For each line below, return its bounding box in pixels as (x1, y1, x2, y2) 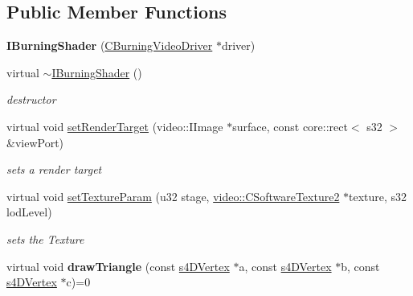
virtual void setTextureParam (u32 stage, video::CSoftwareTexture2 (6, 187, 340, 204)
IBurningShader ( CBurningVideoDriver (6, 37, 213, 54)
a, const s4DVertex (239, 257, 332, 274)
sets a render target (6, 161, 102, 178)
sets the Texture (6, 230, 84, 247)
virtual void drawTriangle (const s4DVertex (6, 257, 230, 274)
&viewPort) (6, 134, 64, 150)
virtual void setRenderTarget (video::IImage (6, 117, 223, 134)
